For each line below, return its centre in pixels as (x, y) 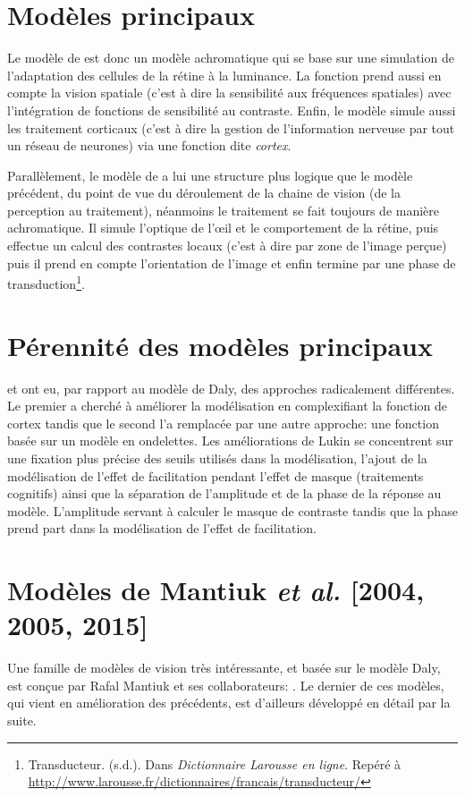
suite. (22, 721)
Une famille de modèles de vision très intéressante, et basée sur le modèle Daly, (224, 668)
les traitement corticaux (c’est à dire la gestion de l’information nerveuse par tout (231, 127)
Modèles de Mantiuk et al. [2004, (216, 590)
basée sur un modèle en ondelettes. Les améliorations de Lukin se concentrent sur (230, 441)
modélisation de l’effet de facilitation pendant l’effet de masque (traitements (216, 475)
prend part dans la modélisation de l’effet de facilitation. (162, 528)
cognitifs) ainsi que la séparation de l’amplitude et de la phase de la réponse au (224, 493)
